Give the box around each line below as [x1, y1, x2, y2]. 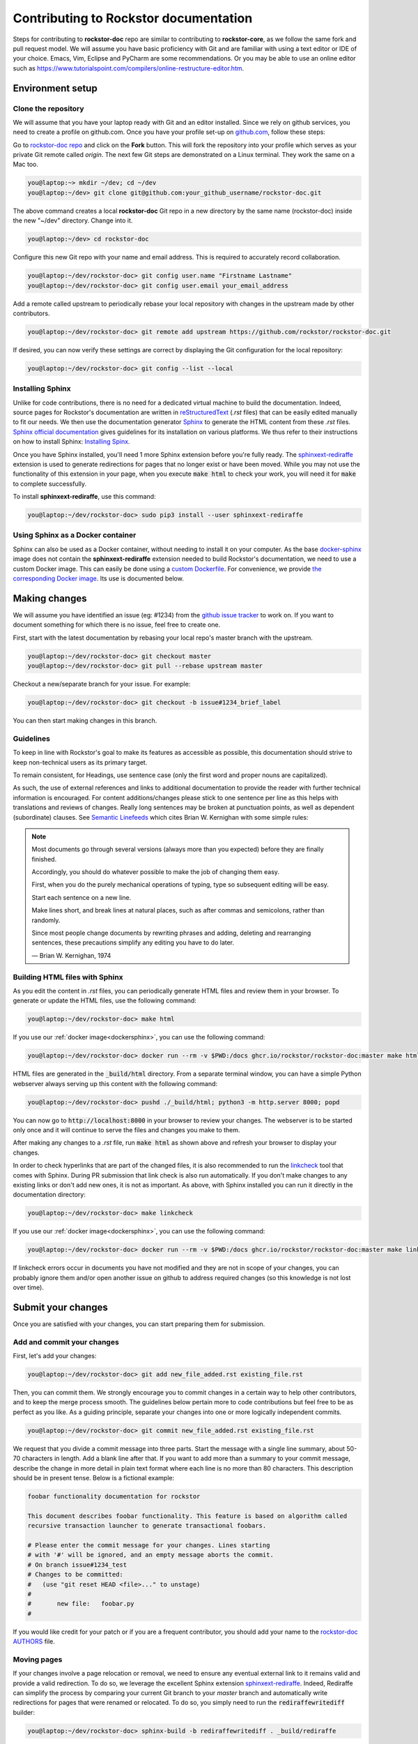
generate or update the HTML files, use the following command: [13, 996, 196, 1005]
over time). [13, 1284, 45, 1292]
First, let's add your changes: [13, 1352, 97, 1360]
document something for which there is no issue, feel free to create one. [13, 621, 221, 629]
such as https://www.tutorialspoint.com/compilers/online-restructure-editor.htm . [13, 63, 245, 73]
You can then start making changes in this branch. [13, 716, 157, 725]
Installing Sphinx [13, 384, 71, 393]
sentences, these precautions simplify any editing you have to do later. [31, 938, 235, 947]
